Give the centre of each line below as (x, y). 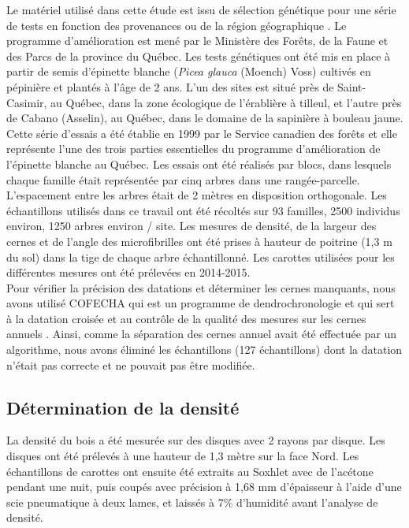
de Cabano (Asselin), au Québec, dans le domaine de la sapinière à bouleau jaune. (205, 118)
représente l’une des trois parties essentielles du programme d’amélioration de (193, 149)
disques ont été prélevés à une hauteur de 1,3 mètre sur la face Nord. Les (183, 456)
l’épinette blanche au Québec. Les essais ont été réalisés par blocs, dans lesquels (199, 164)
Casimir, (27, 102)
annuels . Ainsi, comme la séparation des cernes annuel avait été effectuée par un (202, 334)
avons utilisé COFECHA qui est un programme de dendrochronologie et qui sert (201, 303)
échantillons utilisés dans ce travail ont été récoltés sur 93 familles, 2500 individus (203, 210)
